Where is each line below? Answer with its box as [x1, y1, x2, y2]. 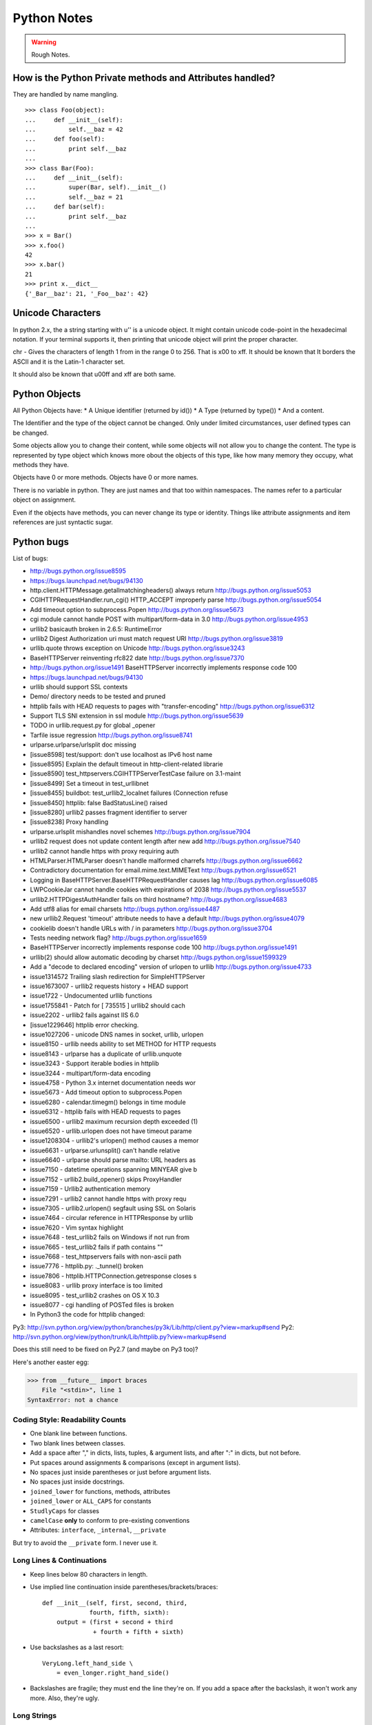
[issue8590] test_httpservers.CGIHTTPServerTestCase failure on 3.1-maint [30, 769, 241, 778]
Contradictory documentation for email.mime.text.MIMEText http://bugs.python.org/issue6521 [30, 866, 296, 874]
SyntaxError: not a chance [27, 1396, 118, 1403]
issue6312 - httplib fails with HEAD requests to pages [30, 1107, 181, 1116]
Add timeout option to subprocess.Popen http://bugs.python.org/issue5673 [30, 605, 244, 613]
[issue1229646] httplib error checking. [30, 1021, 139, 1029]
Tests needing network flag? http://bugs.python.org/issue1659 [30, 934, 207, 942]
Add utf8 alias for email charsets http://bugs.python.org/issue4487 [30, 905, 220, 913]
